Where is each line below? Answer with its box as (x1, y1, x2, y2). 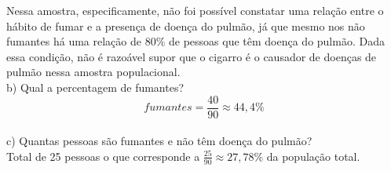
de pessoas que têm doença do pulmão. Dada (168, 33, 385, 49)
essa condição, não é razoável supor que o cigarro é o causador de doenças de (6, 48, 377, 64)
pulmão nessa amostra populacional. (6, 64, 181, 80)
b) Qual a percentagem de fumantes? (6, 78, 185, 95)
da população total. (266, 147, 360, 164)
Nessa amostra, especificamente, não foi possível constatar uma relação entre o (6, 2, 384, 18)
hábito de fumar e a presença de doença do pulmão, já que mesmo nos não (6, 17, 365, 34)
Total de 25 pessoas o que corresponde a (6, 147, 200, 164)
